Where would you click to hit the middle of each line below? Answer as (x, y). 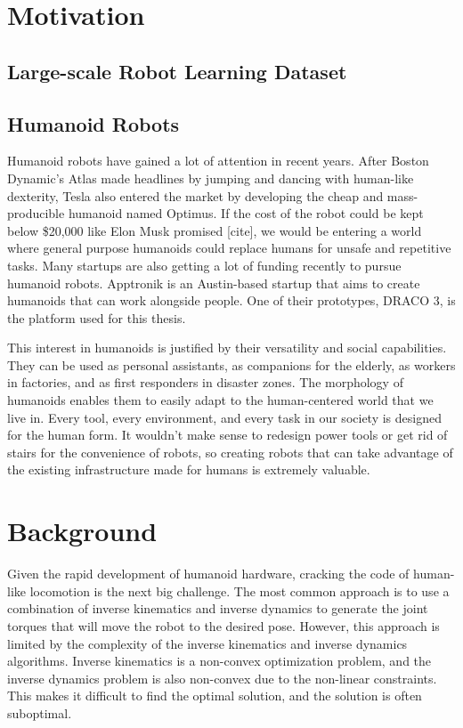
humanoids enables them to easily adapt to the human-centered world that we (220, 400)
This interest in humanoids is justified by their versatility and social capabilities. (227, 348)
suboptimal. (40, 712)
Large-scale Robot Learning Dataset (177, 71)
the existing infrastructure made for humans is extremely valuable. (189, 469)
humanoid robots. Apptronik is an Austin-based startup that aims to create (214, 283)
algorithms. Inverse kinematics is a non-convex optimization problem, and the (219, 661)
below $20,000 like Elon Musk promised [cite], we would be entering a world (215, 230)
